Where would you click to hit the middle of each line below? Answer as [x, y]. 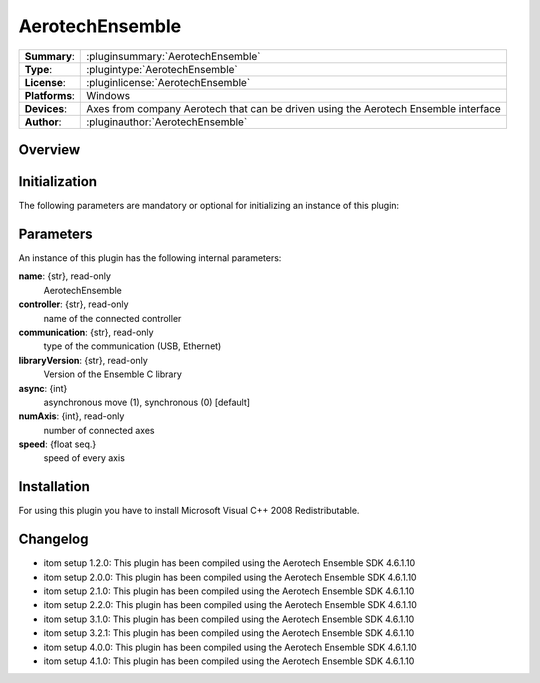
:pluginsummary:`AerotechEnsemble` [173, 56]
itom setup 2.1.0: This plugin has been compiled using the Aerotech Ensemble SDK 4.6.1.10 [229, 591]
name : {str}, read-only [65, 276]
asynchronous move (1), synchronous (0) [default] [146, 402]
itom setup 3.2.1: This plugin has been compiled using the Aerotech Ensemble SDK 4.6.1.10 [229, 633]
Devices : [45, 108]
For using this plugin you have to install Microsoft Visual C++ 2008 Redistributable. [189, 511]
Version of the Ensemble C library [112, 374]
